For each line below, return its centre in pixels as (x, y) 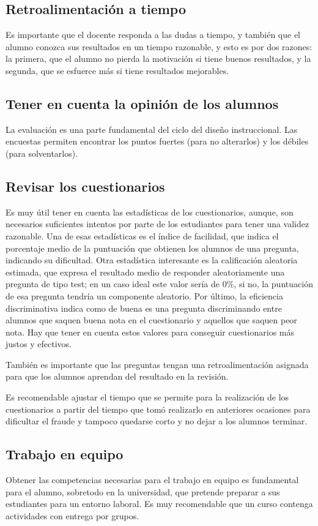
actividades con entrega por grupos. (72, 515)
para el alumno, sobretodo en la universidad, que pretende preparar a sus (143, 491)
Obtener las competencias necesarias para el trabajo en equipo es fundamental (152, 480)
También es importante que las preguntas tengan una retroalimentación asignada (157, 364)
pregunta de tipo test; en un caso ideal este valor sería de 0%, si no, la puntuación (159, 284)
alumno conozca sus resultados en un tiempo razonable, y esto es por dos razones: (159, 46)
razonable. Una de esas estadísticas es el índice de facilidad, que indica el (142, 235)
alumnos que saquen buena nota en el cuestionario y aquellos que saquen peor (151, 320)
